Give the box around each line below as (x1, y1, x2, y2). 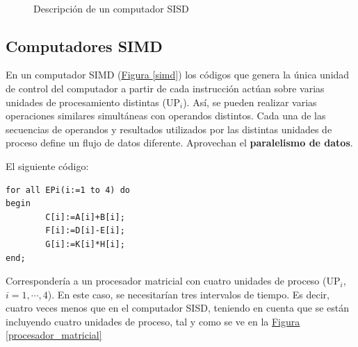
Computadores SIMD (6, 35, 163, 56)
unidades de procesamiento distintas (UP (6, 94, 180, 109)
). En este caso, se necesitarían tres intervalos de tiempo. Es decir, (47, 287, 329, 301)
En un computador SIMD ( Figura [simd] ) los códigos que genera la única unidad (6, 67, 350, 82)
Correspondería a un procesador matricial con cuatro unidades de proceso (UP (6, 273, 341, 288)
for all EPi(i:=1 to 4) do (6, 185, 130, 195)
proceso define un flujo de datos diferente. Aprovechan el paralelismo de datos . (6, 135, 353, 150)
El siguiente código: (6, 158, 89, 173)
